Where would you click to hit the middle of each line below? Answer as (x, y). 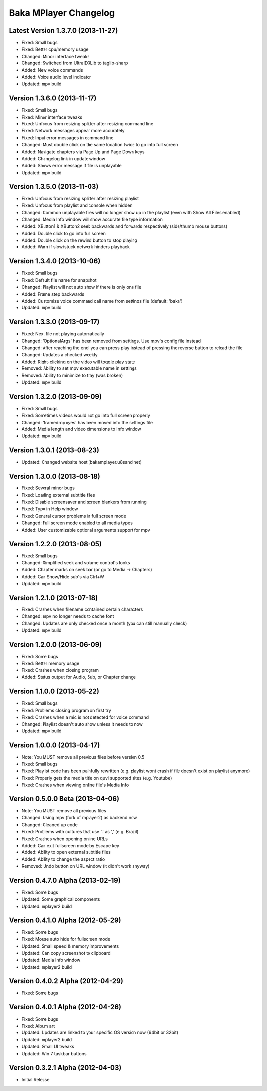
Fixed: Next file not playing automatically (63, 334)
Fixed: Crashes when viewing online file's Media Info (75, 785)
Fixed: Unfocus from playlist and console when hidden (77, 205)
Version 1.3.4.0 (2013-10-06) (55, 261)
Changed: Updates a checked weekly (60, 355)
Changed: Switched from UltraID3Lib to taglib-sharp (75, 63)
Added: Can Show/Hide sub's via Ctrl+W (63, 576)
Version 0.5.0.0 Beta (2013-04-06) (64, 799)
